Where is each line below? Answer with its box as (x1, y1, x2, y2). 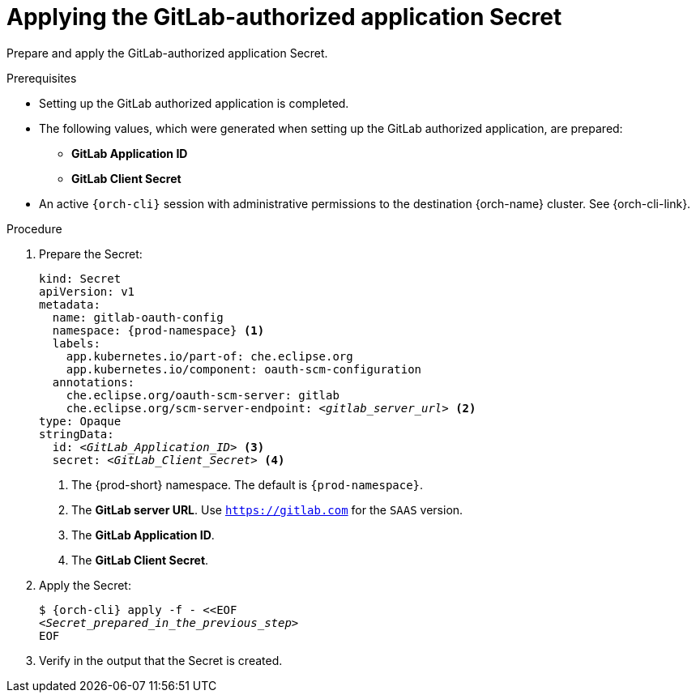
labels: (52, 336, 100, 350)
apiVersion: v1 (39, 284, 135, 298)
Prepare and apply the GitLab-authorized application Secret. (6, 45, 328, 60)
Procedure (6, 221, 62, 236)
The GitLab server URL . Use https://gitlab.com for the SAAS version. (71, 502, 463, 517)
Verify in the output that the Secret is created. (39, 653, 283, 667)
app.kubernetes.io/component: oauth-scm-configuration (66, 362, 422, 376)
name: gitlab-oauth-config (52, 310, 224, 324)
